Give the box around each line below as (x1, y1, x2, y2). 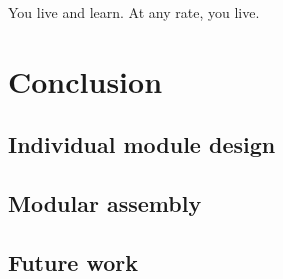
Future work (8, 246, 139, 277)
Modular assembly (8, 188, 202, 219)
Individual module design (8, 129, 276, 160)
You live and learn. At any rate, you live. (8, 2, 260, 22)
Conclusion (8, 60, 163, 101)
